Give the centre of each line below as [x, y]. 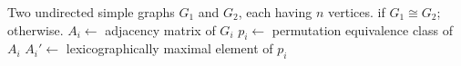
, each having [275, 12]
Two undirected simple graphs [91, 12]
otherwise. [36, 29]
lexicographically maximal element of [169, 48]
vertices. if [357, 12]
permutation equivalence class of [362, 29]
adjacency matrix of [160, 29]
